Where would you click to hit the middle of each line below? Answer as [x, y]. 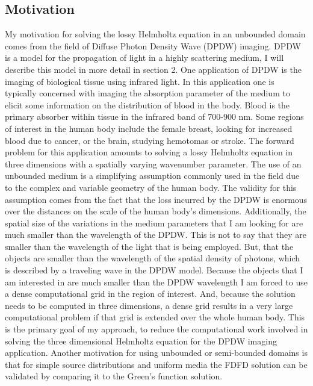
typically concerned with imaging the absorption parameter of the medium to [147, 93]
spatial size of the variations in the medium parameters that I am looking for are [154, 223]
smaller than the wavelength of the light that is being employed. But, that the [149, 246]
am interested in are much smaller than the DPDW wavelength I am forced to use [156, 282]
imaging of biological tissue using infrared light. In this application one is [140, 81]
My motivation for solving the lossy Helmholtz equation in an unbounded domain [155, 34]
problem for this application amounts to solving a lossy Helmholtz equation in [149, 152]
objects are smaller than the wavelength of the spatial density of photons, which [153, 258]
